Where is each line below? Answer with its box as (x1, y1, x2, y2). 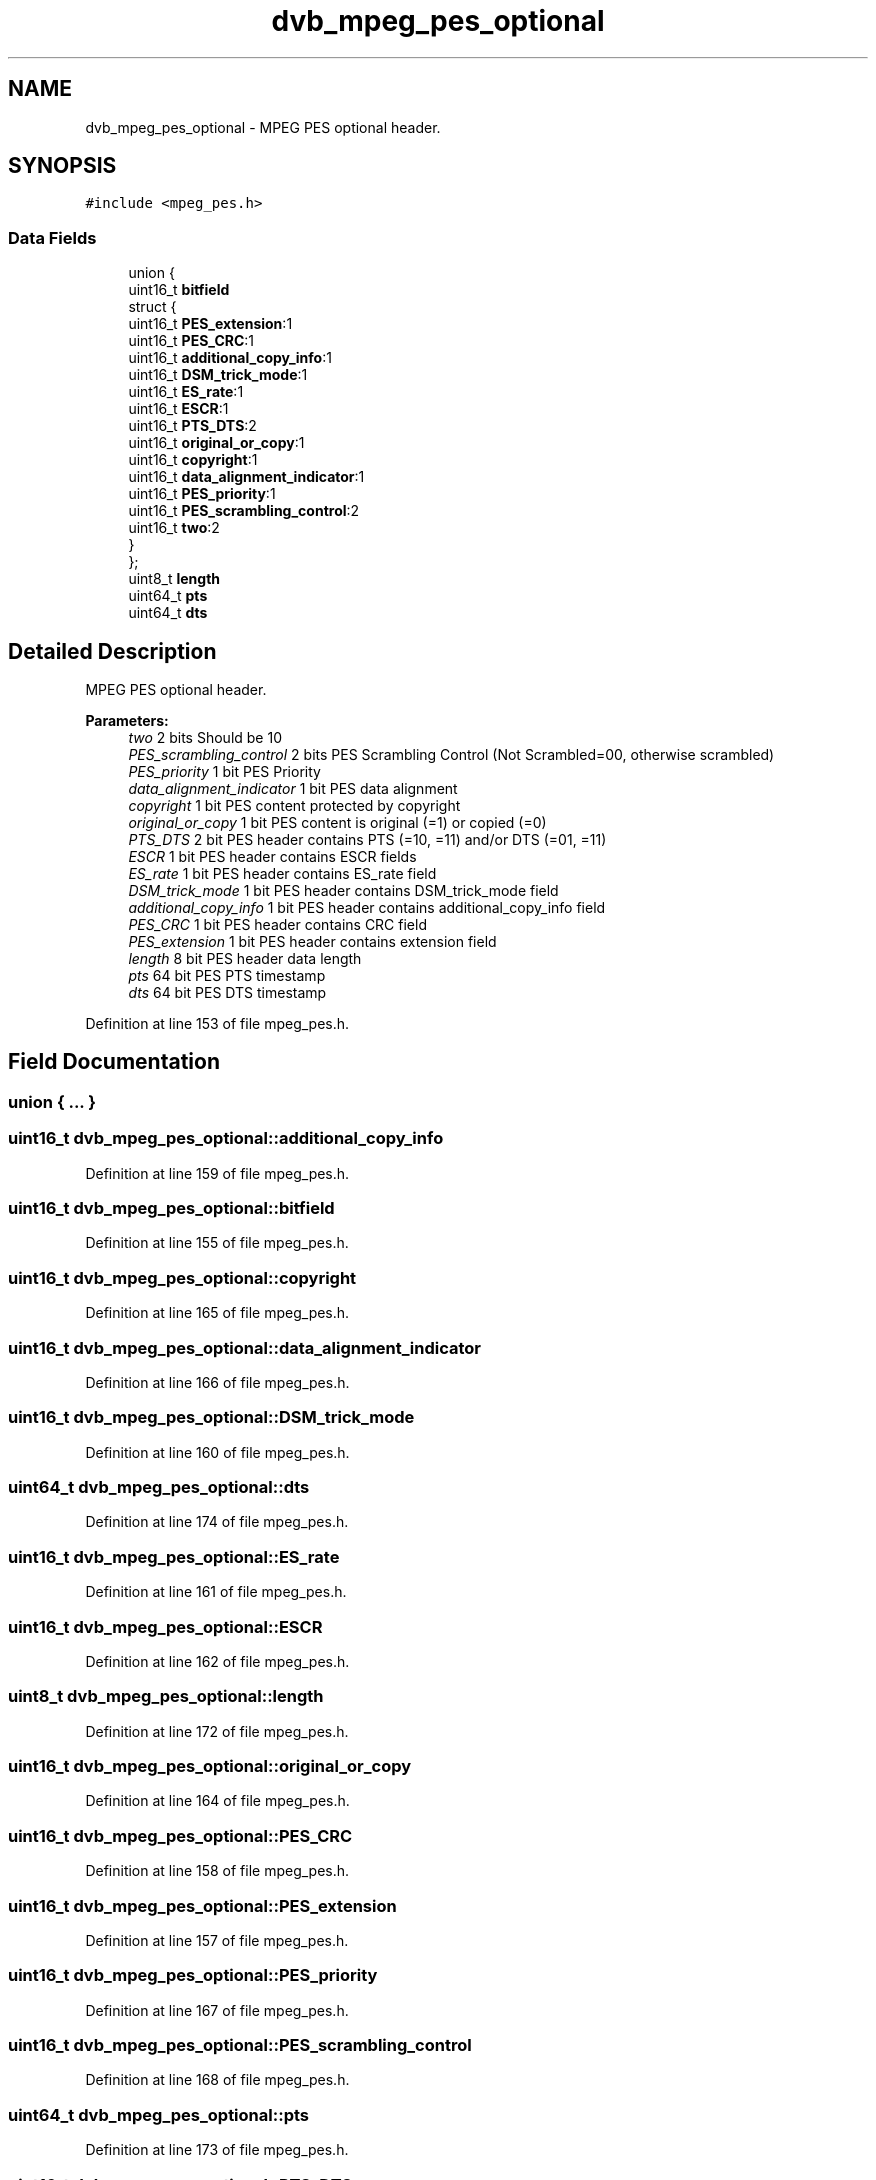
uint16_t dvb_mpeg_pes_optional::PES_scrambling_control (8, 2035, 472, 2055)
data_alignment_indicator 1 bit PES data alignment (128, 780, 458, 798)
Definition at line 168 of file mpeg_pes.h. (85, 2071, 350, 2089)
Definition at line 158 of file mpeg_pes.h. (85, 1862, 350, 1880)
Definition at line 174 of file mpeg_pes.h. (85, 1513, 349, 1531)
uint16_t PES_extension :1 (128, 315, 293, 333)
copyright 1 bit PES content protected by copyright (128, 797, 461, 815)
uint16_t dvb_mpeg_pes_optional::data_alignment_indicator (8, 1337, 482, 1358)
